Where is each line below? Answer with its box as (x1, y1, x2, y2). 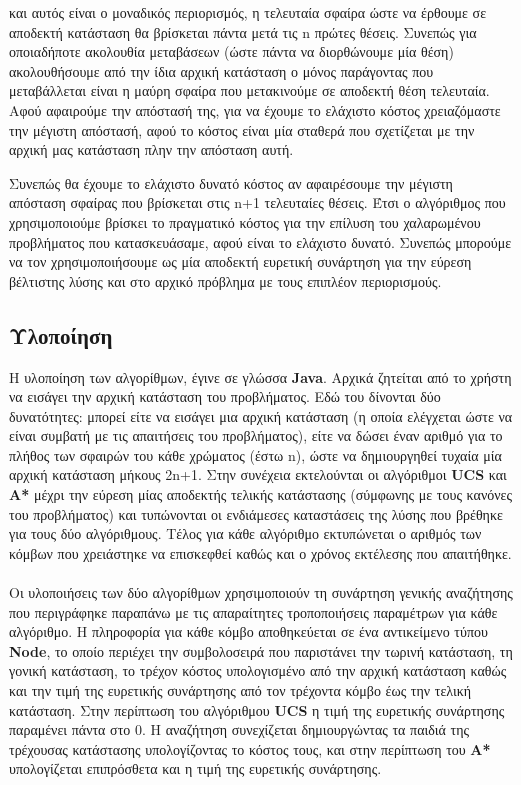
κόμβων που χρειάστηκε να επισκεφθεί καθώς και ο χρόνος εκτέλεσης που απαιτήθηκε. (9, 542, 512, 563)
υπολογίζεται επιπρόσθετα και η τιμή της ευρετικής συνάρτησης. (9, 758, 382, 779)
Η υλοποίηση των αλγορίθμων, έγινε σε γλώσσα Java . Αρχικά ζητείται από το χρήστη (9, 366, 512, 387)
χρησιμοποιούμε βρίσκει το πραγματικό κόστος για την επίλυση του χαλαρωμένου (9, 211, 481, 232)
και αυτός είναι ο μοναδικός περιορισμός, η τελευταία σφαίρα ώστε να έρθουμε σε (9, 2, 487, 22)
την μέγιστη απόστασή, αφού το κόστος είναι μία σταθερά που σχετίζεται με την (9, 119, 475, 140)
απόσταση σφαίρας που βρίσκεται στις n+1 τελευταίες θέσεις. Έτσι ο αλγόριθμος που (9, 192, 506, 213)
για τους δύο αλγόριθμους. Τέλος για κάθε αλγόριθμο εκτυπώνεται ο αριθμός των (9, 523, 482, 544)
